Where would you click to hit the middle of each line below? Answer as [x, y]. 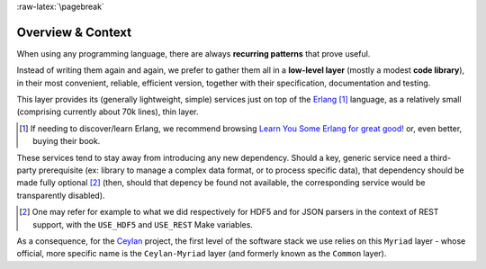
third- [441, 157]
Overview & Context [74, 32]
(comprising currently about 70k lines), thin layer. [108, 112]
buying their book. [67, 141]
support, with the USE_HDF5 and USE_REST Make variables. [143, 224]
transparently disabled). [61, 195]
